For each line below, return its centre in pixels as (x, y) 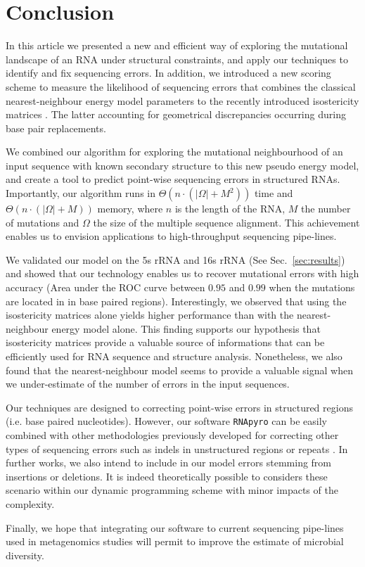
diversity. (25, 555)
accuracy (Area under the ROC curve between (105, 287)
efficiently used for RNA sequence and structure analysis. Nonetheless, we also (174, 356)
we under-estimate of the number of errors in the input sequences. (148, 384)
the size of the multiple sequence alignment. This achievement (226, 222)
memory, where (130, 209)
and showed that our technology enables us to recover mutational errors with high (182, 273)
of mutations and (43, 222)
